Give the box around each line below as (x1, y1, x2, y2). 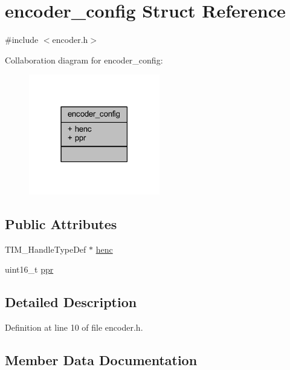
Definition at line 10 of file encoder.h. (5, 321, 143, 334)
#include (5, 33, 39, 46)
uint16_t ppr (5, 263, 54, 276)
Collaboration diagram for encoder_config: (5, 53, 163, 66)
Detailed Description (5, 293, 137, 311)
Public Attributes (5, 215, 117, 233)
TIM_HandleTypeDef (5, 242, 86, 255)
